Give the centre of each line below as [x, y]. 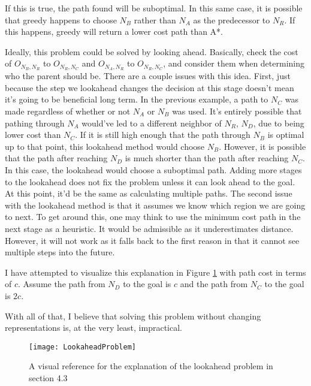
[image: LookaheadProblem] [82, 347]
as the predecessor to [232, 19]
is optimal [286, 135]
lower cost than [33, 135]
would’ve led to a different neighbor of [152, 123]
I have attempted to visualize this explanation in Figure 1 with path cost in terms [155, 272]
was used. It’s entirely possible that [237, 111]
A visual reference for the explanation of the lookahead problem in [151, 366]
